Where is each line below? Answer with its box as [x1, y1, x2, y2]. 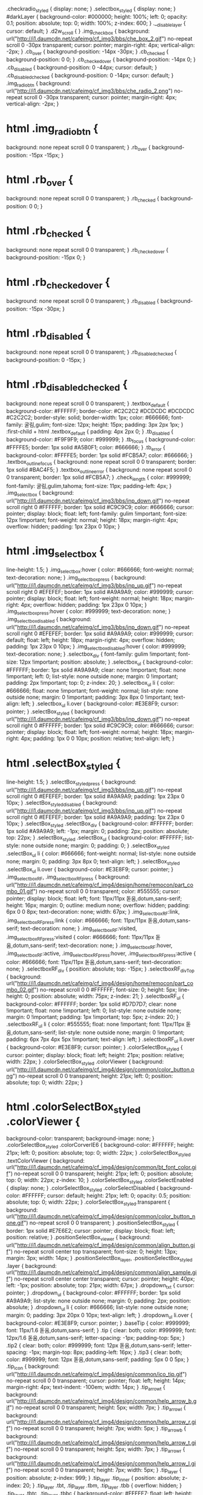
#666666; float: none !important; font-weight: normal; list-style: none [6, 687, 179, 694]
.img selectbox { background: [6, 489, 74, 498]
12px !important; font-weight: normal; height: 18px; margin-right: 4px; [6, 516, 178, 523]
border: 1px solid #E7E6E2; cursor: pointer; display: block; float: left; [6, 1227, 175, 1234]
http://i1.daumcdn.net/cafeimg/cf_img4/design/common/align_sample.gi [17, 1269, 197, 1276]
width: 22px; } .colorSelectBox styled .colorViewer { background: [6, 1058, 164, 1066]
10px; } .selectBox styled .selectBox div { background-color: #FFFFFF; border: [6, 820, 194, 828]
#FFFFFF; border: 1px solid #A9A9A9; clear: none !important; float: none [6, 666, 186, 674]
